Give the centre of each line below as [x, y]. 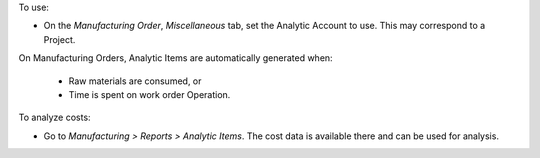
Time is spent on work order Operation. [149, 94]
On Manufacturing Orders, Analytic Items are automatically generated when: [176, 58]
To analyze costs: [54, 117]
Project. [59, 39]
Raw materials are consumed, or [135, 81]
